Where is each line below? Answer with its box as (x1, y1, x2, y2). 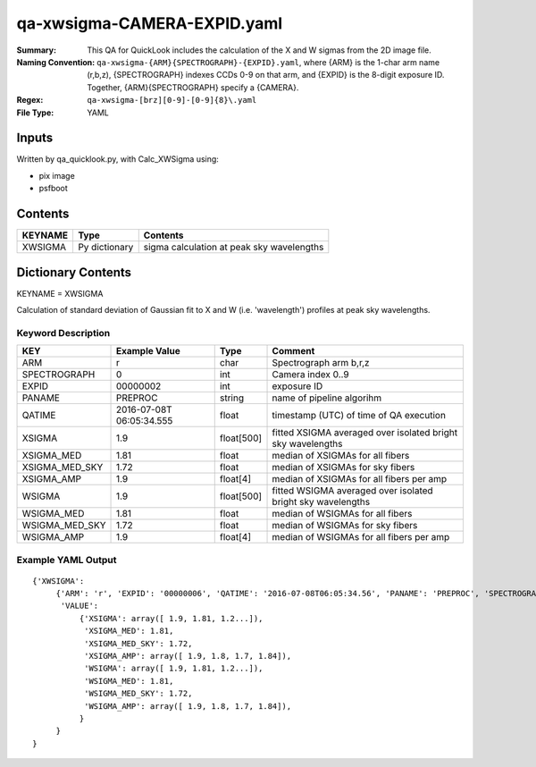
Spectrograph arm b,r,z (272, 357, 370, 369)
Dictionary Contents (16, 265, 132, 280)
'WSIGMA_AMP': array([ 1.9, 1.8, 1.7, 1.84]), (83, 701, 292, 711)
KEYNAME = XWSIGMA (16, 288, 104, 299)
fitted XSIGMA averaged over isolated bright (272, 426, 458, 439)
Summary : (16, 45, 57, 55)
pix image (38, 170, 75, 181)
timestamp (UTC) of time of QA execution (272, 409, 447, 422)
